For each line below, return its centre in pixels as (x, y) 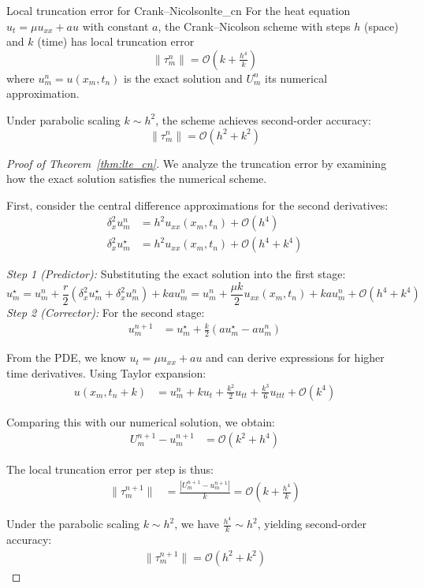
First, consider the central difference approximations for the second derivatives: (197, 205)
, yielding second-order (312, 524)
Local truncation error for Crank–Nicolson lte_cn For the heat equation (179, 10)
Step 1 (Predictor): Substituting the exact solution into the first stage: (176, 274)
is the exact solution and (183, 78)
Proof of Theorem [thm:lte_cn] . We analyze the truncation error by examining (197, 163)
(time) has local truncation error (116, 41)
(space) (381, 26)
